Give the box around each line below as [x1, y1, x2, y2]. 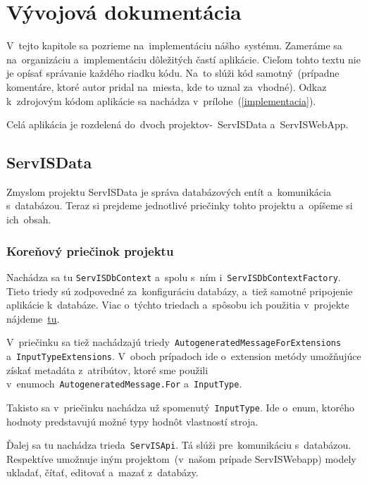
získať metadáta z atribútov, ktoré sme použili [6, 362, 209, 377]
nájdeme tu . [6, 311, 60, 325]
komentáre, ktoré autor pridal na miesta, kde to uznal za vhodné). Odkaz [6, 79, 327, 94]
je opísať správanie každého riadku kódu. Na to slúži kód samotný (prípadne [6, 66, 340, 80]
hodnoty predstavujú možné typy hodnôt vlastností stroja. [6, 414, 259, 428]
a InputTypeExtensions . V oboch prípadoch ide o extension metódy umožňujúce [6, 348, 361, 363]
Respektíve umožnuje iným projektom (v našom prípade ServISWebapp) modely [6, 451, 356, 466]
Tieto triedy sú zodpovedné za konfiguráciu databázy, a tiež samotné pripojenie [6, 283, 353, 298]
